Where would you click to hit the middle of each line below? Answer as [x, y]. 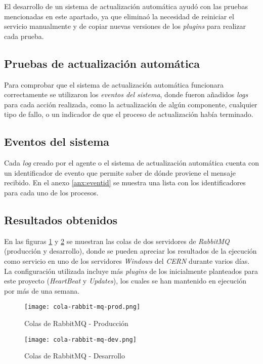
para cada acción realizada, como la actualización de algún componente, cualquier [131, 104]
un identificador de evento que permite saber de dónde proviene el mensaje [120, 172]
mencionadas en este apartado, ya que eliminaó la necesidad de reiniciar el [119, 16]
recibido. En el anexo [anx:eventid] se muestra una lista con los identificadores [125, 183]
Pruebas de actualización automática [102, 63]
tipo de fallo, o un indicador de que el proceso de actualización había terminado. [129, 114]
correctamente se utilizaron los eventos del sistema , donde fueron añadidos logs [126, 94]
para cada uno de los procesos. [51, 192]
